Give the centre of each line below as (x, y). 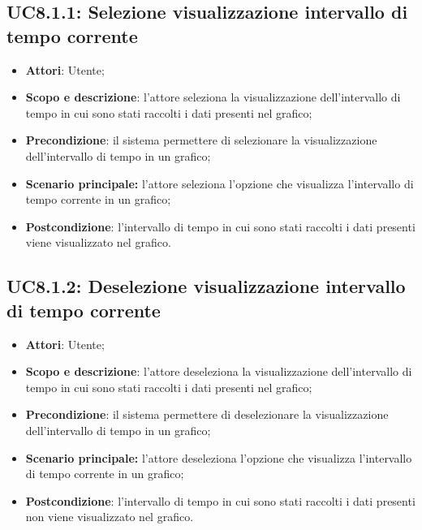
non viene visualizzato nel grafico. (110, 517)
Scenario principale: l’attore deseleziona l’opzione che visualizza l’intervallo (219, 457)
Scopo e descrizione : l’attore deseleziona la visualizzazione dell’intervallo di (219, 371)
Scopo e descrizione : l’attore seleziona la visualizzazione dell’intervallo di (213, 97)
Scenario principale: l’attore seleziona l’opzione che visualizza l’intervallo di (220, 183)
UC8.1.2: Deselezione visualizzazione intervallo (206, 286)
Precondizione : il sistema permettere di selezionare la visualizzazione (201, 140)
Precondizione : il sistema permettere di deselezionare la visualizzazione (207, 414)
